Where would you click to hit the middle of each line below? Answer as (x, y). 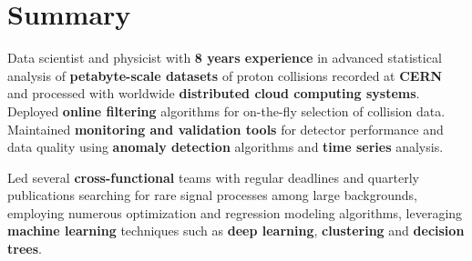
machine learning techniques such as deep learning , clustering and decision (236, 231)
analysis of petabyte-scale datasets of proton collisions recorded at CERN (225, 75)
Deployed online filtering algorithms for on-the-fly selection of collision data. (226, 110)
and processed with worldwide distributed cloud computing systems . (214, 93)
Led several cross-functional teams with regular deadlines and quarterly (213, 177)
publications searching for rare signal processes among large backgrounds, (212, 195)
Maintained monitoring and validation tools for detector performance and (226, 129)
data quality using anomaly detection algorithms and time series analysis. (226, 147)
